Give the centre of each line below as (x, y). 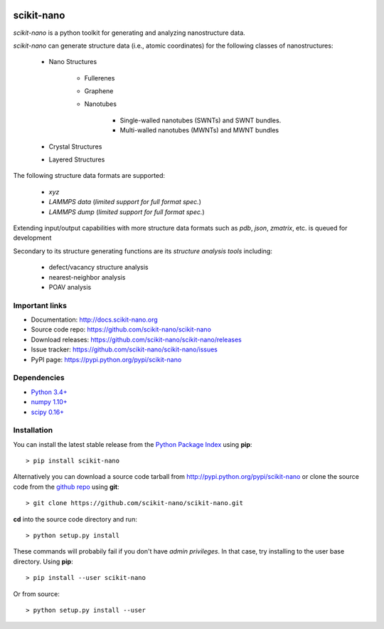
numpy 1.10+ (49, 402)
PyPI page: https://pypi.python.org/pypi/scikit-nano (106, 359)
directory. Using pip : (43, 561)
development (32, 238)
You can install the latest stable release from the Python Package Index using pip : (133, 444)
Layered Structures (77, 159)
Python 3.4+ (49, 392)
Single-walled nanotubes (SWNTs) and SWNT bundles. (201, 120)
